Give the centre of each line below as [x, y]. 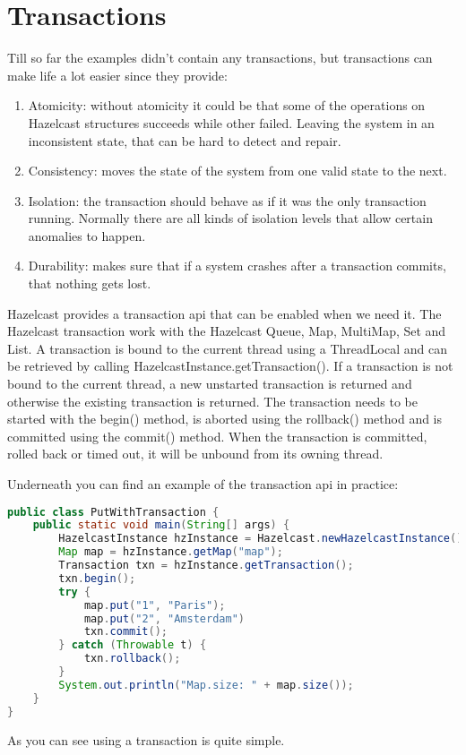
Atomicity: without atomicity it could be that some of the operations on [227, 105]
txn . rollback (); [132, 659]
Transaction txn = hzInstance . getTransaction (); [206, 566]
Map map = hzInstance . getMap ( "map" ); [171, 552]
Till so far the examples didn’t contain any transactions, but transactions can [220, 58]
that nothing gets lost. [90, 283]
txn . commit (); [125, 632]
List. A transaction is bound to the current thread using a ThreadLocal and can [227, 348]
